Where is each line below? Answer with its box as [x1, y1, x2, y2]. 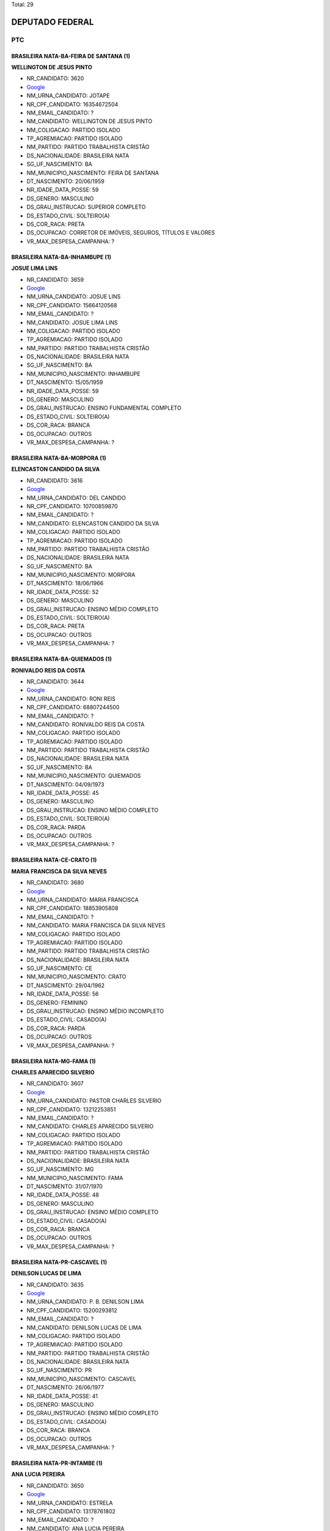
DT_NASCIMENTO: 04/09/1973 [26, 781, 105, 788]
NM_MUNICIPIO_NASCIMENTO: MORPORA [26, 571, 136, 579]
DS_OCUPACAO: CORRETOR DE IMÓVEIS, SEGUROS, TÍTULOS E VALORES [26, 229, 215, 236]
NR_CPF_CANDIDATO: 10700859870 [26, 502, 119, 510]
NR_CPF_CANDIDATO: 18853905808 [26, 905, 119, 912]
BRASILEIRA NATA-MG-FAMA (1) [11, 1057, 96, 1065]
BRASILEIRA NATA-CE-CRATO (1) [11, 856, 97, 863]
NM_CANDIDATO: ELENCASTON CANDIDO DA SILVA [26, 519, 159, 527]
